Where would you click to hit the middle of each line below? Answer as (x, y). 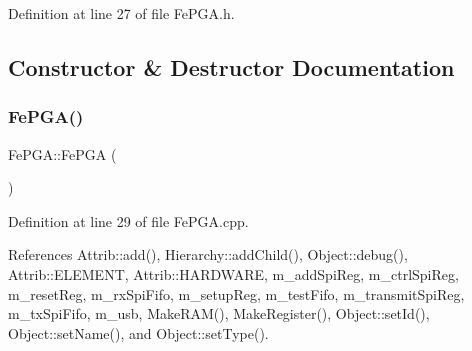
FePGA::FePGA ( (62, 153)
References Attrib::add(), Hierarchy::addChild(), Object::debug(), (208, 254)
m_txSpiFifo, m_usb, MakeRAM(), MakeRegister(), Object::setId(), (219, 313)
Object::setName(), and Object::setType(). (138, 332)
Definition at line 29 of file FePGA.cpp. (128, 220)
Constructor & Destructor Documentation (231, 66)
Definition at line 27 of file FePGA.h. (121, 13)
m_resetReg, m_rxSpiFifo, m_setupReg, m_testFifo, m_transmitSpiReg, (236, 293)
